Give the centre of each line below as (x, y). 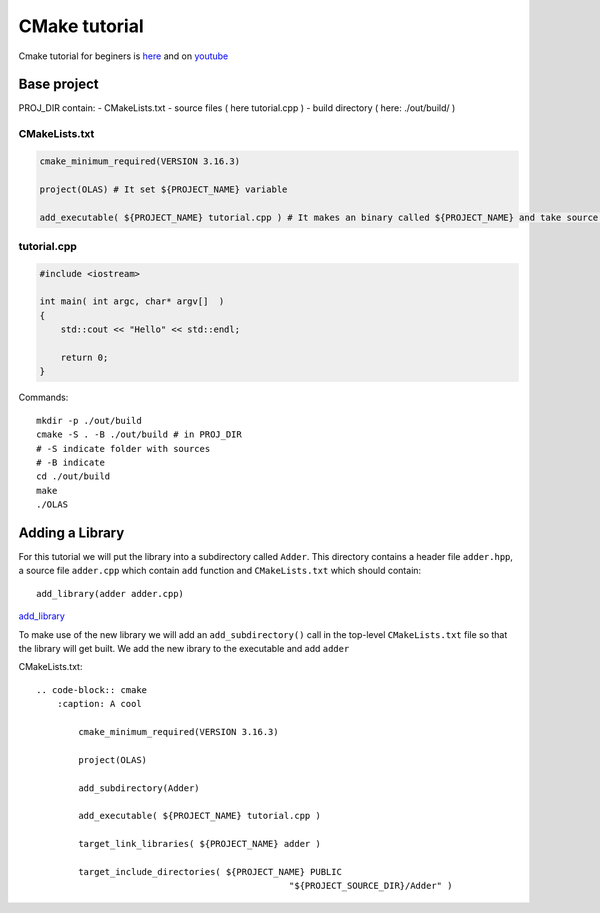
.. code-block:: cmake (92, 689)
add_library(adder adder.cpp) (110, 593)
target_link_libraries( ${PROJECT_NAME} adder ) (200, 844)
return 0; (84, 358)
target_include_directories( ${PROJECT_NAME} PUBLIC (210, 871)
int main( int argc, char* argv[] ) (132, 301)
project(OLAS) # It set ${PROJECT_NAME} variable (163, 189)
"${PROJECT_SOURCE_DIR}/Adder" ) (370, 886)
